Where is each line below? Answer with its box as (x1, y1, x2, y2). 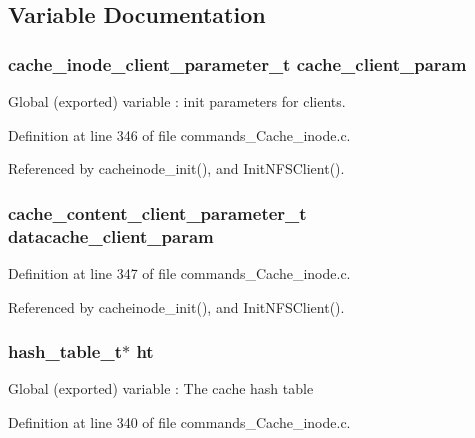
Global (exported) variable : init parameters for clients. (8, 91, 346, 111)
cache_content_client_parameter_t (8, 200, 307, 225)
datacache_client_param (8, 223, 214, 248)
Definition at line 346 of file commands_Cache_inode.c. (8, 124, 351, 145)
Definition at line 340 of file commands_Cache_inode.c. (8, 411, 351, 432)
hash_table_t (8, 339, 122, 364)
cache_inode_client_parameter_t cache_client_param (8, 51, 467, 76)
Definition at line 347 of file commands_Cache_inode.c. (8, 262, 351, 283)
